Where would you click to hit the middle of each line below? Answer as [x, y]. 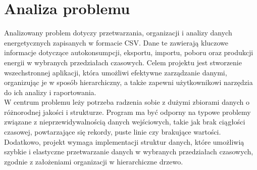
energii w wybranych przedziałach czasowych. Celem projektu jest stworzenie [123, 62]
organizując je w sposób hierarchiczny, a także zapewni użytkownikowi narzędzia [128, 82]
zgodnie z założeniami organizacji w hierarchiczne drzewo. [94, 161]
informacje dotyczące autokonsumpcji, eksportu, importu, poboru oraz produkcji [129, 52]
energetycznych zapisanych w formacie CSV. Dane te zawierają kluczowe [116, 42]
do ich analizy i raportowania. [50, 92]
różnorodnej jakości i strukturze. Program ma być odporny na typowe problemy [127, 112]
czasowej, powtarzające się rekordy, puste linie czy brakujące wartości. [113, 132]
